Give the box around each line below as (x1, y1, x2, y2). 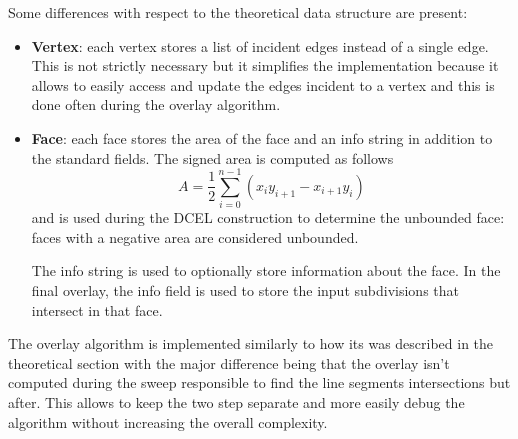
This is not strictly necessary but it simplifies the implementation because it (31, 55, 499, 76)
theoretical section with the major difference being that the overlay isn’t (8, 352, 450, 373)
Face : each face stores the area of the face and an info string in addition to (31, 127, 493, 148)
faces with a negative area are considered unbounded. (31, 226, 359, 247)
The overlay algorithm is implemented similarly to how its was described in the (8, 333, 494, 354)
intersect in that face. (31, 299, 163, 320)
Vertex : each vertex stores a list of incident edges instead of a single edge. (31, 35, 489, 56)
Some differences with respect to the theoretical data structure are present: (8, 2, 468, 22)
